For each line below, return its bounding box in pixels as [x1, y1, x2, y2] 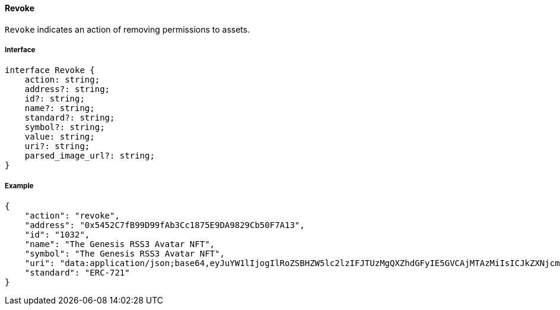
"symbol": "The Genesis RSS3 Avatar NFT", [24, 249, 225, 259]
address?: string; [24, 84, 110, 94]
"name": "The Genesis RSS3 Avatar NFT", [24, 239, 215, 249]
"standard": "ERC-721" [24, 268, 130, 278]
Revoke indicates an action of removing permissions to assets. [5, 24, 250, 34]
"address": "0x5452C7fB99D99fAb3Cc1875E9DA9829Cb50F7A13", [24, 220, 305, 230]
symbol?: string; [24, 122, 105, 132]
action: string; [24, 75, 100, 85]
